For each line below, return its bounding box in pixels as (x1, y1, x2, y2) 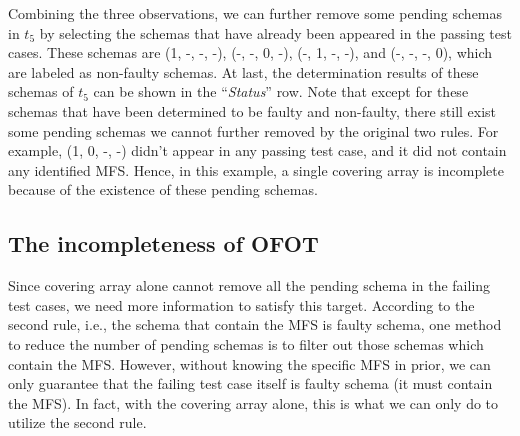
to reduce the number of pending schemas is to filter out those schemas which (8, 333, 484, 354)
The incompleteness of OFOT (8, 228, 319, 259)
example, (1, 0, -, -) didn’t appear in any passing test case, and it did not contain (8, 140, 507, 161)
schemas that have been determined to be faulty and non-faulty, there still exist (8, 100, 497, 121)
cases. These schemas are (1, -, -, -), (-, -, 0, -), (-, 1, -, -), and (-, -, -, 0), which (8, 42, 493, 63)
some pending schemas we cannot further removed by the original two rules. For (8, 120, 499, 141)
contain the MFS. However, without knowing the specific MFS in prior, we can (8, 353, 491, 374)
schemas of (8, 81, 74, 102)
